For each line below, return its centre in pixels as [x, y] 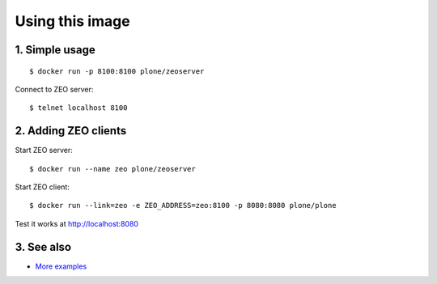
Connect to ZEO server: [54, 89]
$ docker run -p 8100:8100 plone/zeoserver [117, 71]
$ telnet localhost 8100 [78, 108]
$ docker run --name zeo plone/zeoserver [112, 169]
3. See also [43, 247]
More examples [61, 266]
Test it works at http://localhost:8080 [77, 223]
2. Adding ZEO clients [71, 131]
